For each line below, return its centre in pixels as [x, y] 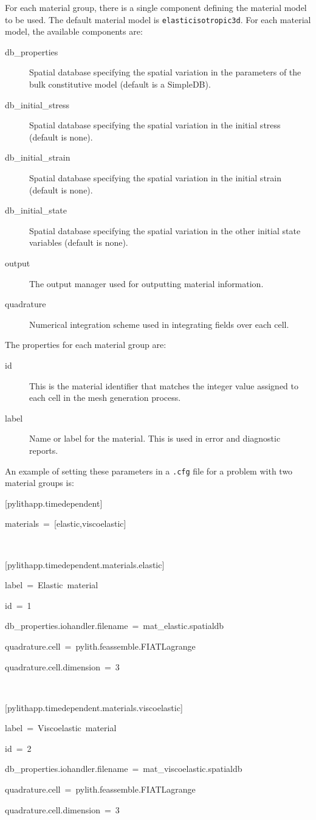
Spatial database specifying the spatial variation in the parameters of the [165, 72]
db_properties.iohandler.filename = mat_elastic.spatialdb [115, 626]
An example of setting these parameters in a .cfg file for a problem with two [149, 471]
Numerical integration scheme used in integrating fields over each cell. [159, 324]
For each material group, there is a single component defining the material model [156, 7]
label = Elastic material [52, 585]
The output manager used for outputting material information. [146, 283]
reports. [44, 450]
